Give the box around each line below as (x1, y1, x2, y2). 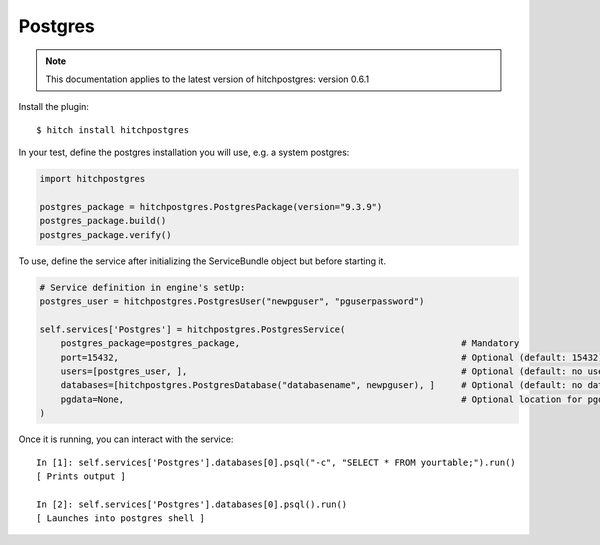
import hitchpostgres (39, 173, 146, 185)
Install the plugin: (18, 101, 90, 113)
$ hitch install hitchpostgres (36, 124, 190, 135)
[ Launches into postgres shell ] (36, 513, 205, 524)
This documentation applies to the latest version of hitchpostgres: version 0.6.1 (45, 73, 370, 85)
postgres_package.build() (39, 215, 167, 227)
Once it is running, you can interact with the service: (18, 433, 234, 445)
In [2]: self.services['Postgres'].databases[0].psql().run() (36, 498, 348, 510)
